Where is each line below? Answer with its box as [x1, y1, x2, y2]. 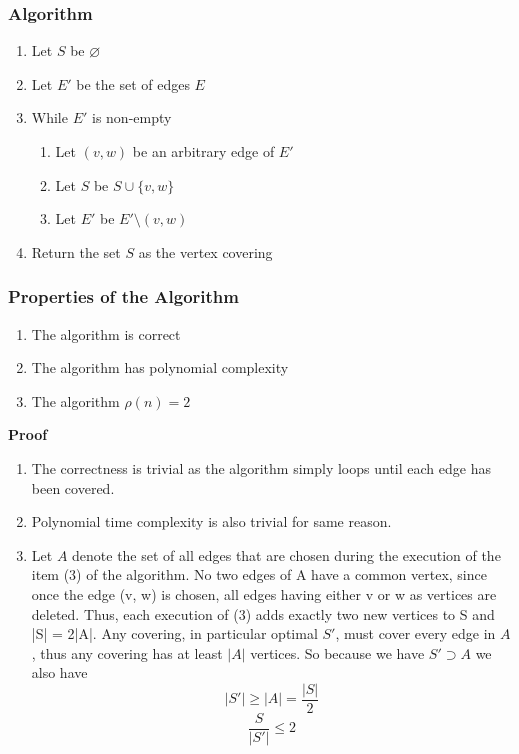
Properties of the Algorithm [8, 284, 239, 309]
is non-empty [92, 107, 172, 128]
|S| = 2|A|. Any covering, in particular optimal [31, 623, 318, 644]
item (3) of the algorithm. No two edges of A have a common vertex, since [31, 564, 487, 585]
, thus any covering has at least [31, 642, 223, 663]
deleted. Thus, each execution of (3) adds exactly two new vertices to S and [31, 603, 495, 624]
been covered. [31, 477, 115, 498]
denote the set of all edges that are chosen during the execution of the [72, 544, 501, 565]
